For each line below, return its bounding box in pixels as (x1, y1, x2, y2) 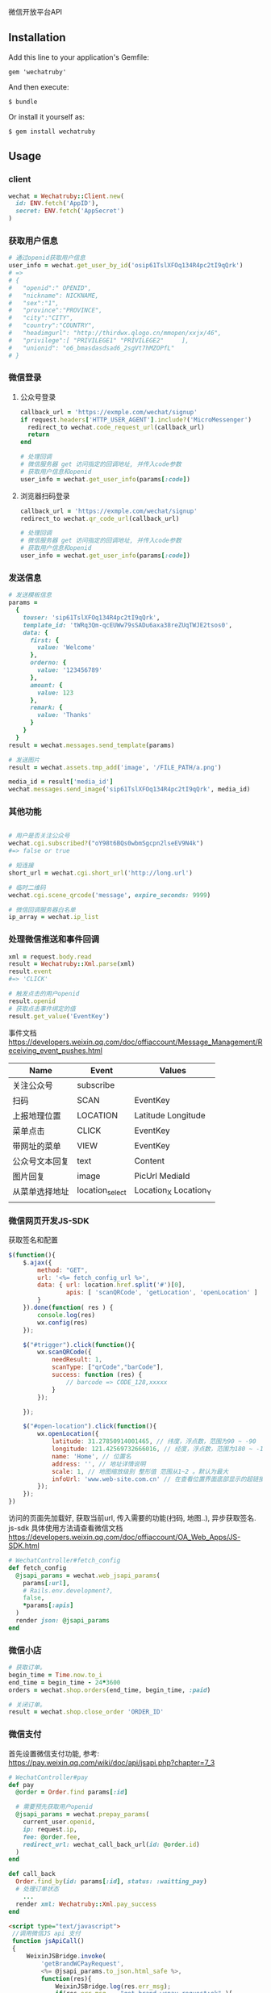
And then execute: (8, 82, 69, 91)
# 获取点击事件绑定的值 (8, 1005, 77, 1013)
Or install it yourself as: (8, 111, 85, 121)
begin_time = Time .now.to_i (8, 1671, 103, 1679)
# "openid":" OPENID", (8, 283, 92, 292)
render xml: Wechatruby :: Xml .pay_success (15, 1900, 157, 1908)
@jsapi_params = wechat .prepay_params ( (15, 1810, 150, 1819)
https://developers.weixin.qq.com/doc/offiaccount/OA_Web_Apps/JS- (8, 1533, 241, 1542)
